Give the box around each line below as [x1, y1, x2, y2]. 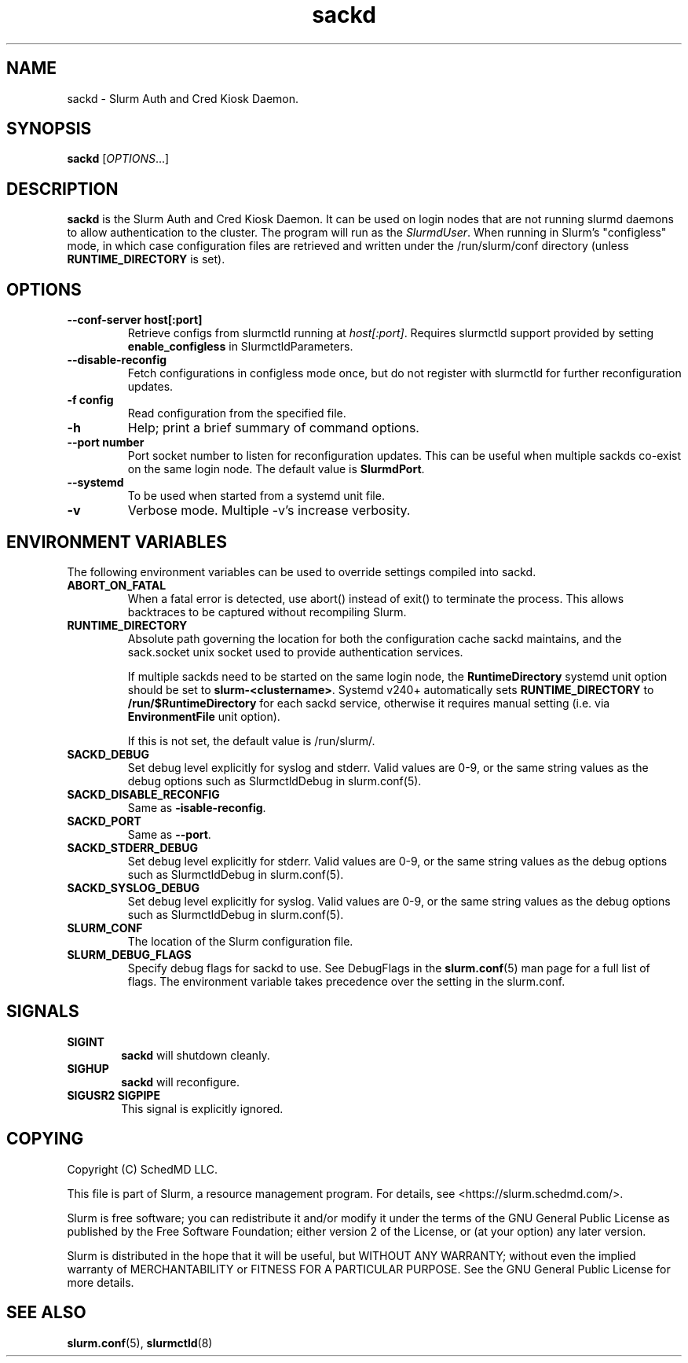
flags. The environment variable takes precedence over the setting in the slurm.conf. [127, 974, 565, 988]
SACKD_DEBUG [67, 747, 149, 761]
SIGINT [67, 1034, 104, 1049]
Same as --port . [127, 827, 211, 841]
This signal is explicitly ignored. [121, 1101, 284, 1115]
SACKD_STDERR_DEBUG [67, 840, 199, 854]
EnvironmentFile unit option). [127, 709, 280, 723]
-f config [67, 393, 114, 407]
